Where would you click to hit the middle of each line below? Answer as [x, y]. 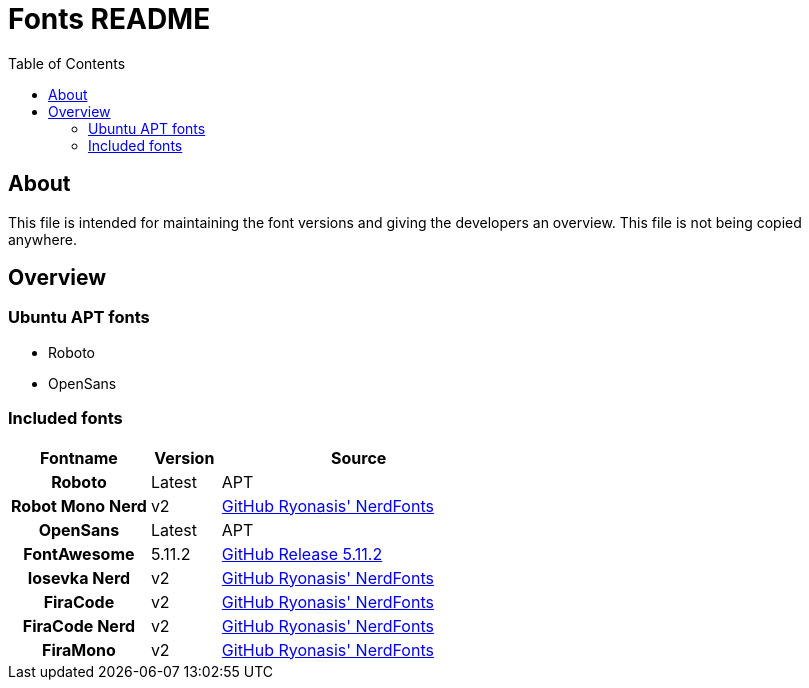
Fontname [78, 457]
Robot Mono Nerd [79, 505]
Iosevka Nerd [79, 577]
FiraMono [79, 649]
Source [359, 457]
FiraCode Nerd [79, 625]
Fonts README [109, 19]
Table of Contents [67, 63]
